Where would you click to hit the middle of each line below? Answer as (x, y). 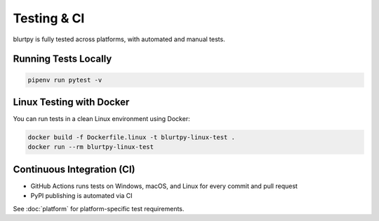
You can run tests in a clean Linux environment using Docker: (101, 119)
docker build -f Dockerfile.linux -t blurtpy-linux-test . (131, 137)
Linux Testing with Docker (71, 102)
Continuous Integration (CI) (74, 169)
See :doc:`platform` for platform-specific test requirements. (99, 208)
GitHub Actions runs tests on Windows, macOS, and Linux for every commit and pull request (164, 186)
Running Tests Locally (62, 59)
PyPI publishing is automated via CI (81, 196)
